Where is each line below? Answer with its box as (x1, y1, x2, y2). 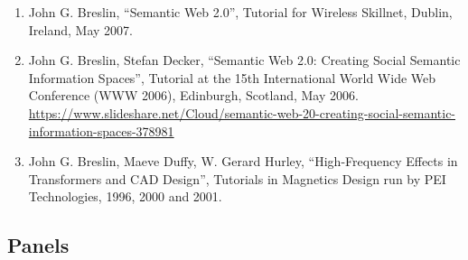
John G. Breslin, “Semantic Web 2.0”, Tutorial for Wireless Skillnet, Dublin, (28, 3, 453, 21)
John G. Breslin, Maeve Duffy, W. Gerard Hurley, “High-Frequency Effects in (28, 152, 458, 171)
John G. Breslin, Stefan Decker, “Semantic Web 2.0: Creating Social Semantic (28, 51, 461, 70)
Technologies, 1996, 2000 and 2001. (28, 187, 222, 206)
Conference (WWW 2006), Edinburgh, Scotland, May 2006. (28, 86, 359, 105)
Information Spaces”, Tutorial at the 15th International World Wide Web (28, 68, 436, 87)
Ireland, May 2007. (28, 20, 133, 39)
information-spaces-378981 (28, 121, 174, 140)
